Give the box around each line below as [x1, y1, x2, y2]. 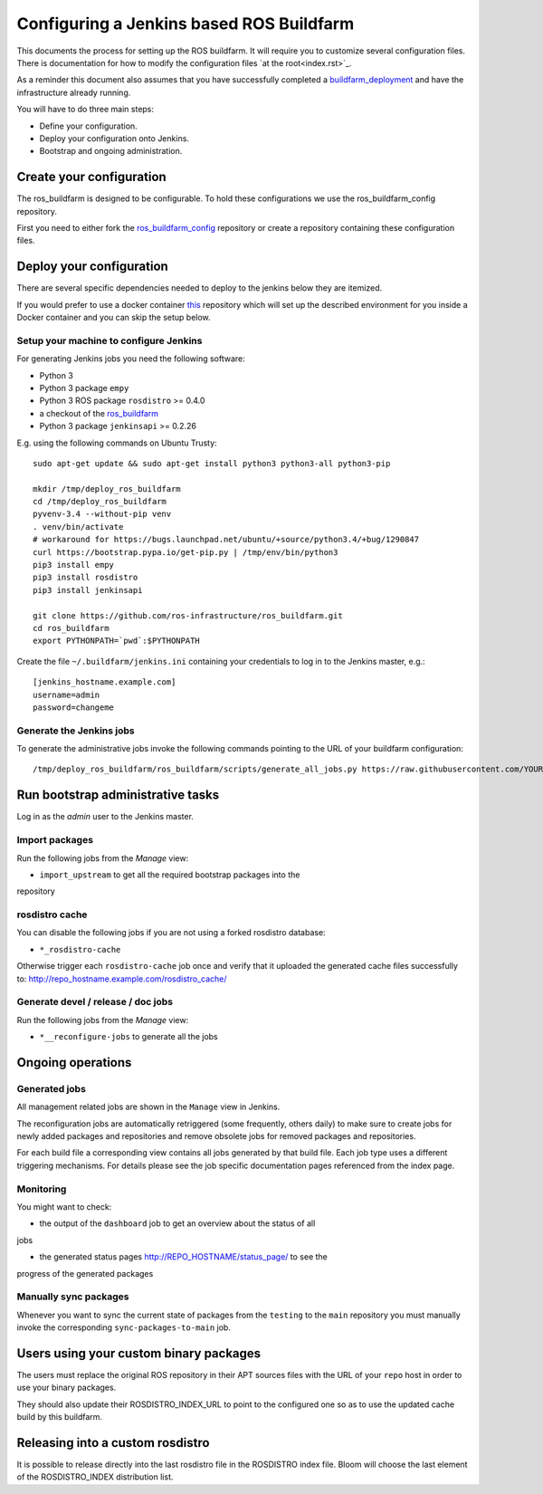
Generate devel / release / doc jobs [16, 996, 174, 1009]
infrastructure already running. [16, 87, 131, 98]
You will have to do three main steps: [16, 104, 154, 115]
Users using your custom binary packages [16, 1346, 262, 1361]
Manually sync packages [16, 1290, 129, 1303]
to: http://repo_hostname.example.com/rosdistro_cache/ [16, 973, 227, 984]
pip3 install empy [33, 560, 115, 570]
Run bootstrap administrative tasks [16, 788, 220, 803]
